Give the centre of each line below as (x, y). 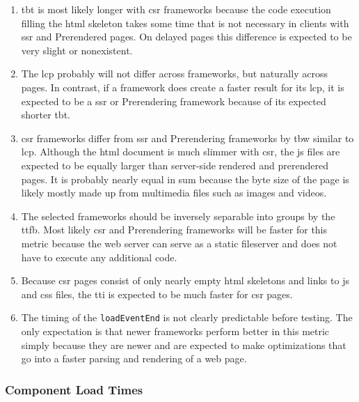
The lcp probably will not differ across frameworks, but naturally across (174, 74)
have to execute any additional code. (99, 257)
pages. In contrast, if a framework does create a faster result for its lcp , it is (183, 87)
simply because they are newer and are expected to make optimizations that (184, 345)
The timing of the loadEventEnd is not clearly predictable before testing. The (187, 317)
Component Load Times (74, 389)
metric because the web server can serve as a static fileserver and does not (179, 243)
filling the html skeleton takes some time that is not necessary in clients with (185, 23)
